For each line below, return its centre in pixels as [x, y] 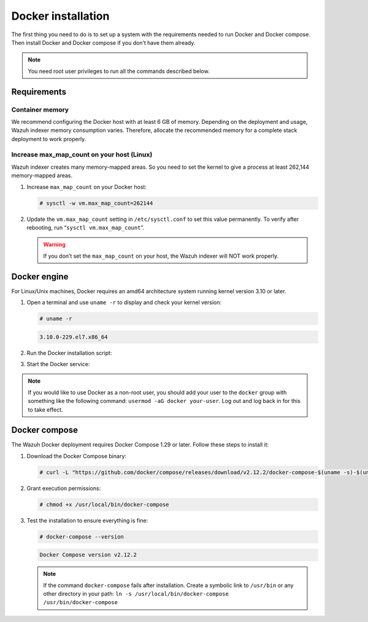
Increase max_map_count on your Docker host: [87, 186]
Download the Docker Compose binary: [77, 456]
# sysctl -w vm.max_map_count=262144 [96, 203]
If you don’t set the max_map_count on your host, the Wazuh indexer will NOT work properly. [161, 256]
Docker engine [40, 276]
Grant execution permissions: [64, 488]
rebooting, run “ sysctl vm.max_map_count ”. [85, 228]
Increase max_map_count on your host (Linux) [82, 155]
